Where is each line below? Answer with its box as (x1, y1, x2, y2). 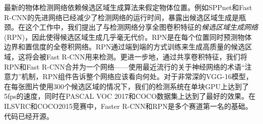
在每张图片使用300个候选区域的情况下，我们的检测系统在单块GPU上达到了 (4, 81, 249, 91)
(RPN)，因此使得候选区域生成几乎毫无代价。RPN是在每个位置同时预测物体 (4, 31, 252, 42)
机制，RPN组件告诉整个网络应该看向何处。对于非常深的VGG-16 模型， (21, 71, 253, 82)
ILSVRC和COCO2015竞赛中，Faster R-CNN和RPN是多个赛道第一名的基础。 (4, 100, 252, 111)
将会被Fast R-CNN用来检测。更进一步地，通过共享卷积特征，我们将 (25, 51, 247, 61)
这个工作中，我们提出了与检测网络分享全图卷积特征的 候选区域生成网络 (25, 22, 258, 32)
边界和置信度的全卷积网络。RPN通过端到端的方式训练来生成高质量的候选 (4, 41, 245, 52)
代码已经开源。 (4, 110, 53, 121)
